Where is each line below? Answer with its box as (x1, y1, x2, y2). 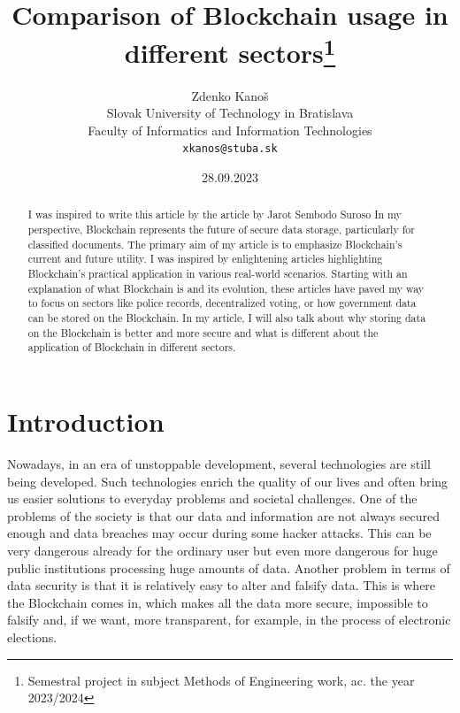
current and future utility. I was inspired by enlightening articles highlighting (27, 251, 383, 266)
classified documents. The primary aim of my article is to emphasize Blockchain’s (27, 236, 402, 251)
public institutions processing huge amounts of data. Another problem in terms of (7, 558, 450, 577)
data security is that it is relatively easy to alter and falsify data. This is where (7, 576, 436, 594)
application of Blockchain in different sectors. (27, 340, 236, 355)
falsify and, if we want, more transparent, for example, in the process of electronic (7, 610, 451, 629)
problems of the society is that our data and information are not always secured (7, 506, 441, 525)
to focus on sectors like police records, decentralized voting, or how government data (27, 295, 417, 310)
